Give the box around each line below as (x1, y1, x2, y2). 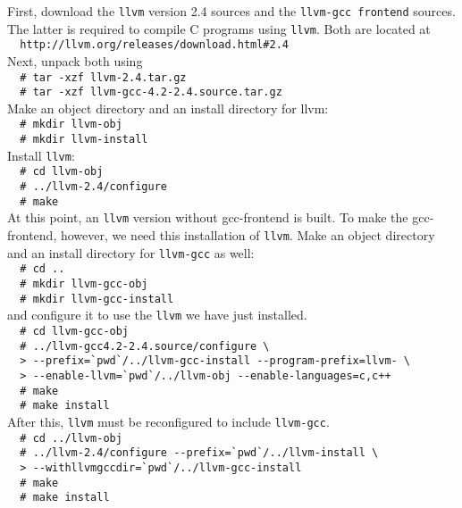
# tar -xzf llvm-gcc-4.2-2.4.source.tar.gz (20, 86, 282, 99)
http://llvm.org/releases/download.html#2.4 (20, 38, 289, 52)
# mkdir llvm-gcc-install (20, 292, 174, 305)
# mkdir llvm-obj (20, 118, 122, 131)
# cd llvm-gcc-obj (20, 325, 130, 337)
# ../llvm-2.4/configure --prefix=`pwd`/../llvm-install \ (20, 446, 379, 460)
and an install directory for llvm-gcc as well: (7, 243, 255, 262)
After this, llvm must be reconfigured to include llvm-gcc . (7, 412, 330, 430)
